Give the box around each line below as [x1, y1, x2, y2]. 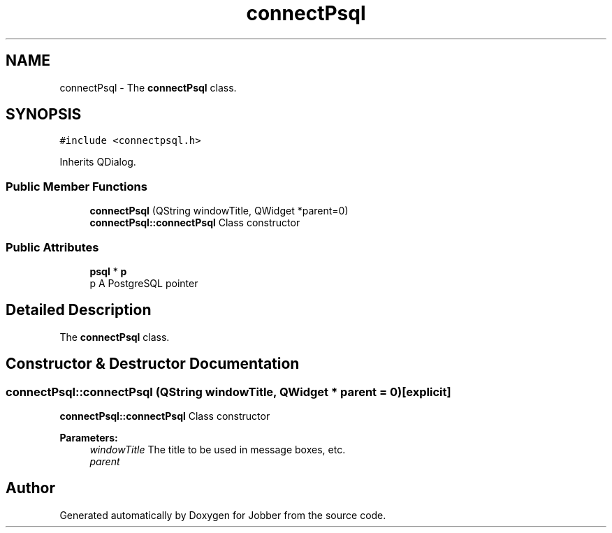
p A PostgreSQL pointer [89, 277, 198, 289]
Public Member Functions [6, 179, 147, 194]
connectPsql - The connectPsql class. [59, 81, 237, 94]
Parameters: [59, 432, 118, 444]
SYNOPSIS [6, 105, 82, 124]
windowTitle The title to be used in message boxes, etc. [89, 444, 346, 455]
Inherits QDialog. [59, 156, 136, 168]
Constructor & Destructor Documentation [6, 355, 300, 373]
